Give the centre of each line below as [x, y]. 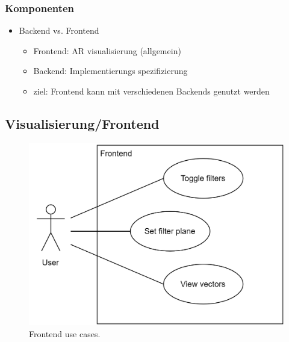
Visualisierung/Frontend [82, 123]
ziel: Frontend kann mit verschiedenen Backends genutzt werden [151, 91]
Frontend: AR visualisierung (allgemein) [107, 50]
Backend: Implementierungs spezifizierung [110, 71]
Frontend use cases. [65, 334]
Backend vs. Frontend [59, 30]
